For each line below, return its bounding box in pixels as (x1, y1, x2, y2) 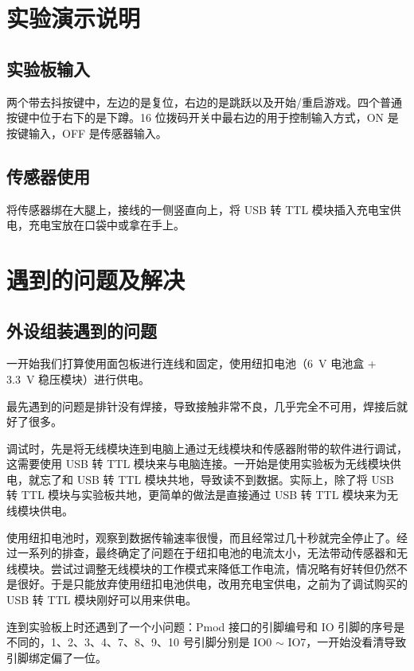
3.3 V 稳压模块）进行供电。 (6, 370, 150, 387)
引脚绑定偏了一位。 (6, 649, 107, 665)
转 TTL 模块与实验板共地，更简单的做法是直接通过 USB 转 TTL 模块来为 (6, 486, 388, 503)
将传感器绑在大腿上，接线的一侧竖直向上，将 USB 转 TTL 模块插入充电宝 (6, 201, 390, 217)
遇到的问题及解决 (6, 263, 186, 295)
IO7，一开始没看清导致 (287, 634, 407, 650)
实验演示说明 (6, 2, 141, 34)
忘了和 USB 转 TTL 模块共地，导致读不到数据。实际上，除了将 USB (39, 470, 394, 487)
